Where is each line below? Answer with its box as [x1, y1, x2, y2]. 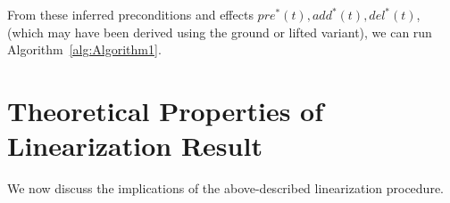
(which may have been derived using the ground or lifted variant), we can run [7, 22, 432, 41]
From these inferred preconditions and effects [7, 5, 254, 23]
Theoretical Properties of [7, 92, 324, 128]
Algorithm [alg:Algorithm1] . [7, 40, 162, 59]
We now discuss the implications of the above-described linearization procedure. [7, 179, 444, 198]
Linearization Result [7, 127, 262, 164]
